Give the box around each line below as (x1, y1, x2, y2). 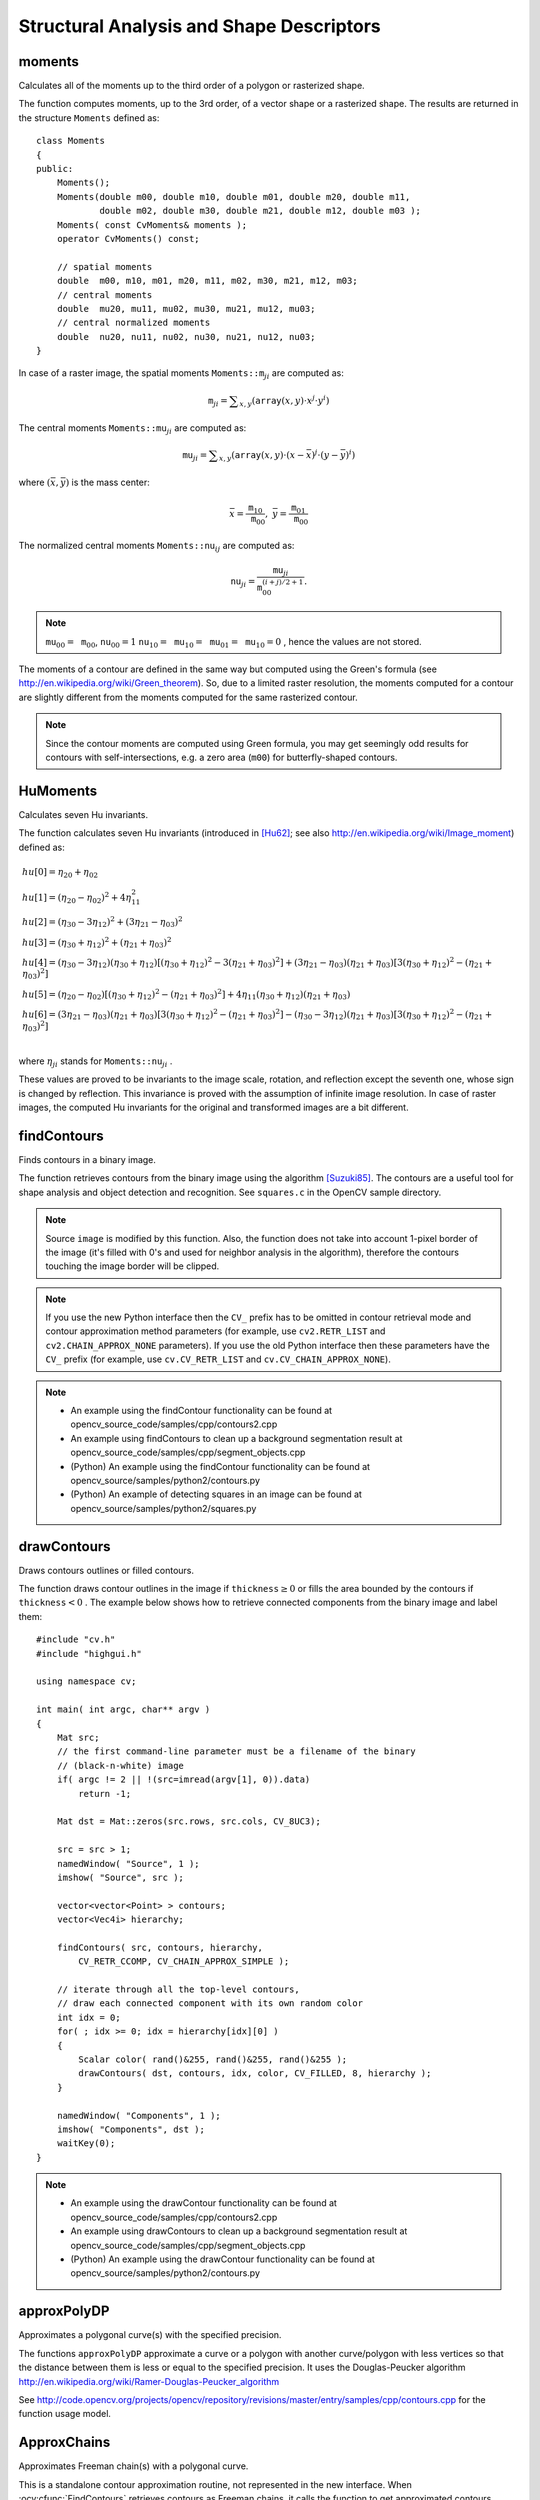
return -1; (78, 1788, 132, 1799)
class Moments (36, 135, 105, 147)
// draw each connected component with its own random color (56, 1998, 364, 2009)
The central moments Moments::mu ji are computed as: (18, 421, 247, 436)
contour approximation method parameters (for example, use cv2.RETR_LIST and (45, 1325, 386, 1337)
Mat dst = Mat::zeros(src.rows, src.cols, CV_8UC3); (56, 1816, 322, 1827)
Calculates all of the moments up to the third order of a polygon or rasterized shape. (18, 80, 365, 92)
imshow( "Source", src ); (56, 1871, 185, 1883)
